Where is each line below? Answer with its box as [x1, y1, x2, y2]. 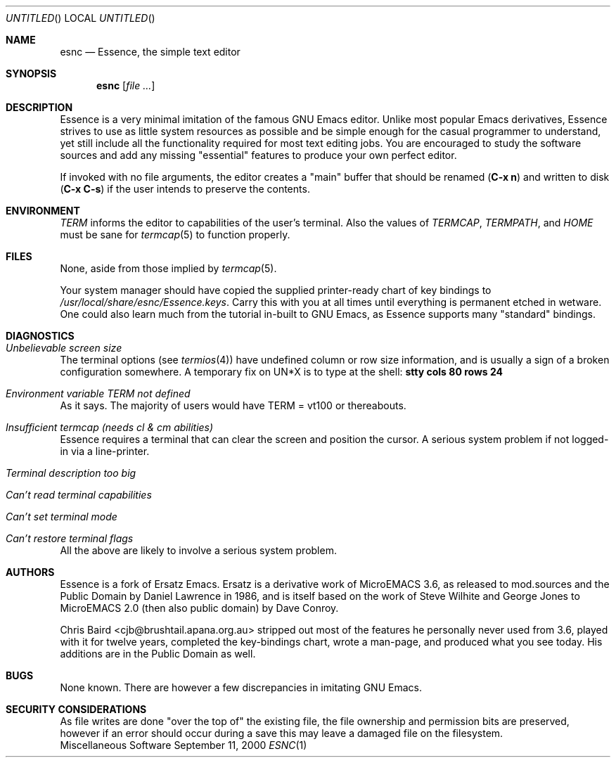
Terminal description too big [6, 467, 136, 479]
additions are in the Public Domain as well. [60, 648, 256, 660]
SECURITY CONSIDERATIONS [6, 703, 147, 715]
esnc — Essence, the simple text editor [60, 46, 240, 58]
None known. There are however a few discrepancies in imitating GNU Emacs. [60, 681, 422, 693]
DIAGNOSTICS [6, 330, 75, 342]
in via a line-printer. [60, 445, 150, 457]
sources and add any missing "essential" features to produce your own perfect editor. [60, 149, 457, 161]
